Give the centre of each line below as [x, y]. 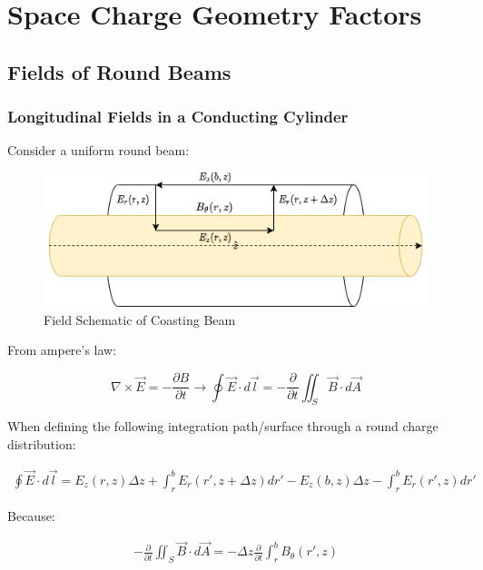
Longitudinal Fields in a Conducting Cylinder [178, 117]
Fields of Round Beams [119, 71]
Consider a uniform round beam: [99, 150]
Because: [31, 515]
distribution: [42, 443]
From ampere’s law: [62, 350]
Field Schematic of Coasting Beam [140, 319]
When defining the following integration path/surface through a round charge [223, 426]
